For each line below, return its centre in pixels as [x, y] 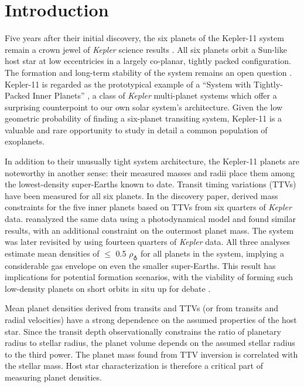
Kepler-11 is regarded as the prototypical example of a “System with [128, 84]
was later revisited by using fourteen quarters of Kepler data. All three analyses [148, 242]
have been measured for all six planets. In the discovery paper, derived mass [141, 195]
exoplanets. [25, 141]
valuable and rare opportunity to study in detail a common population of [136, 129]
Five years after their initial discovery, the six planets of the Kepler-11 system [144, 38]
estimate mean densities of [52, 253]
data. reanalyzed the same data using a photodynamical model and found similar [150, 219]
